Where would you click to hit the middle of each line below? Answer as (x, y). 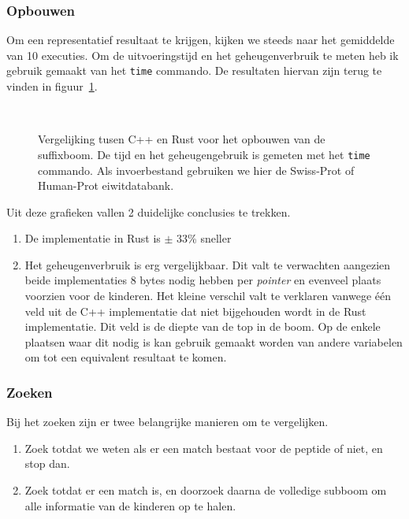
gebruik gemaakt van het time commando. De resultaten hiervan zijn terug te (194, 70)
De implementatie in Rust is (93, 238)
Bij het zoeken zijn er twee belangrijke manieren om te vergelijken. (167, 422)
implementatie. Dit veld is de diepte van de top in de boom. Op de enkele (203, 326)
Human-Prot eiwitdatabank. (106, 185)
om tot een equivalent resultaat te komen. (126, 357)
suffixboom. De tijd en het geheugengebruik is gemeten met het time (204, 154)
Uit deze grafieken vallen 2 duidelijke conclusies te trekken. (149, 211)
